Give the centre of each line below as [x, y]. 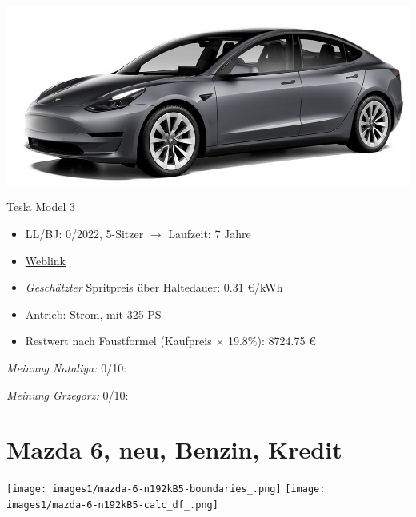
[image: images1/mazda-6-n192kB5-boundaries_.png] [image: [166, 489]
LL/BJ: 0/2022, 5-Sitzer [84, 233]
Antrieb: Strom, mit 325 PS [93, 314]
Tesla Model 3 [41, 207]
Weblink [45, 260]
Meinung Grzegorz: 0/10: [68, 394]
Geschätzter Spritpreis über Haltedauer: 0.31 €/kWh [154, 287]
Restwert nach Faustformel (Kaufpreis [118, 341]
